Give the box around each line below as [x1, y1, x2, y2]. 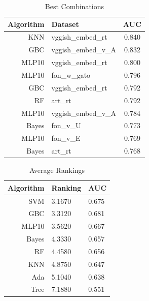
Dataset [51, 18, 79, 29]
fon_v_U [51, 120, 81, 131]
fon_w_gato [51, 69, 91, 80]
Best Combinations [45, 1, 104, 11]
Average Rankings [29, 165, 85, 175]
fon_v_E [51, 133, 81, 143]
